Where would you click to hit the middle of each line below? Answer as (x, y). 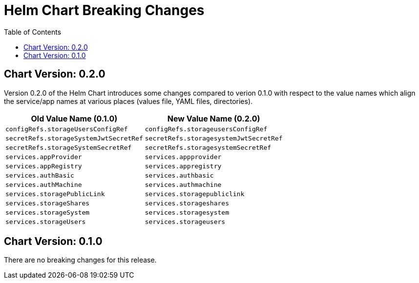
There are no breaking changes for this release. (80, 260)
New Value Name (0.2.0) (214, 118)
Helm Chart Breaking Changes (104, 10)
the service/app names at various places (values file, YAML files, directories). (128, 101)
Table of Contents (33, 32)
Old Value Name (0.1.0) (74, 118)
